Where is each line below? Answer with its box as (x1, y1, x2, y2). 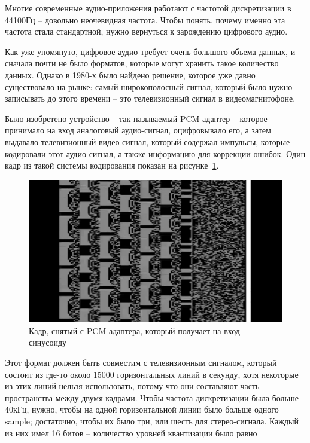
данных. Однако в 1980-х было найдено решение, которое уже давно (5, 68, 256, 81)
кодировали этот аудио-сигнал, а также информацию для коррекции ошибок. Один (5, 147, 306, 160)
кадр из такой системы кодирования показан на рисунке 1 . (5, 159, 219, 172)
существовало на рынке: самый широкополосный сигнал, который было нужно (5, 80, 293, 93)
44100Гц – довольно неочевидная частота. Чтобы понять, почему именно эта (5, 13, 285, 26)
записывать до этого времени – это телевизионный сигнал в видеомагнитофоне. (5, 92, 296, 105)
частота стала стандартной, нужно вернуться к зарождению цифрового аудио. (5, 25, 288, 38)
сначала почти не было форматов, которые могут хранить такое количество (5, 57, 279, 69)
